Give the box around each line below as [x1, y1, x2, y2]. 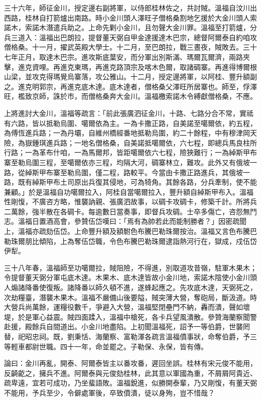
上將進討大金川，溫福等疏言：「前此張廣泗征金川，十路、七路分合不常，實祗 [4, 107, 253, 118]
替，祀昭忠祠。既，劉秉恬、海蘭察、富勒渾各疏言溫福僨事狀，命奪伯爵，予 [4, 331, 250, 341]
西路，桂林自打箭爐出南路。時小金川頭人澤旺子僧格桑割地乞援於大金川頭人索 [4, 12, 257, 23]
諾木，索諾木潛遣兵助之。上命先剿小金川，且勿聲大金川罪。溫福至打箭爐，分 [4, 22, 257, 33]
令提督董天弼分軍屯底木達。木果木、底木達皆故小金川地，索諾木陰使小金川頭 [4, 272, 257, 283]
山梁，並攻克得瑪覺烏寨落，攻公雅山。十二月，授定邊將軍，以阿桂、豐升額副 [4, 71, 257, 82]
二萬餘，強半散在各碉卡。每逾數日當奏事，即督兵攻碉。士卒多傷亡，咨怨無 [4, 206, 250, 216]
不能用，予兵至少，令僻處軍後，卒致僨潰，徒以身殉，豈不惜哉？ [4, 387, 215, 397]
